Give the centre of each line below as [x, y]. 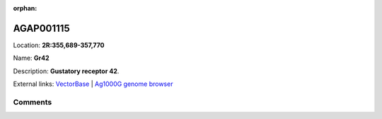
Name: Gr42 [31, 58]
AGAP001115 [41, 28]
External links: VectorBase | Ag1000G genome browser [93, 84]
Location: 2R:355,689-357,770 [59, 45]
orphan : [25, 8]
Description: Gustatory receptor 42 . [66, 71]
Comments [33, 102]
